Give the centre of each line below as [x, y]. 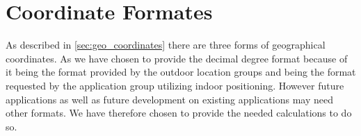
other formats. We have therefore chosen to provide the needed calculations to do [179, 113]
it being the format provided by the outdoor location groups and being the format [181, 72]
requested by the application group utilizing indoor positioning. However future [175, 85]
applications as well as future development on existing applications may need [169, 99]
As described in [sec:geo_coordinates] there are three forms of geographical [166, 45]
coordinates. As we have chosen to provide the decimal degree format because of [177, 58]
